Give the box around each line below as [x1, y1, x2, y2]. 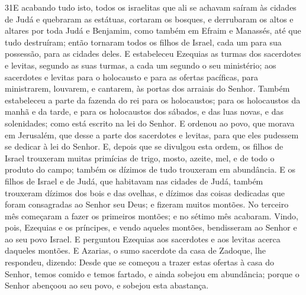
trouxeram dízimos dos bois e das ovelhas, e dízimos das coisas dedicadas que [5, 186, 285, 199]
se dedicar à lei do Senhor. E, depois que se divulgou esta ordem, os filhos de [5, 140, 284, 153]
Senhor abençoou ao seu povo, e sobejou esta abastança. [5, 279, 209, 291]
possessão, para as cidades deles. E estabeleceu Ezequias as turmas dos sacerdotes [5, 47, 301, 60]
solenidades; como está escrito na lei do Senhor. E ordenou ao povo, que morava [5, 116, 295, 129]
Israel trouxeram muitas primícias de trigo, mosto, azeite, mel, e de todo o [5, 151, 275, 164]
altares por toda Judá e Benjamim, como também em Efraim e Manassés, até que [5, 24, 301, 37]
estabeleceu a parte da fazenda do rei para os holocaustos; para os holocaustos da [5, 93, 301, 106]
